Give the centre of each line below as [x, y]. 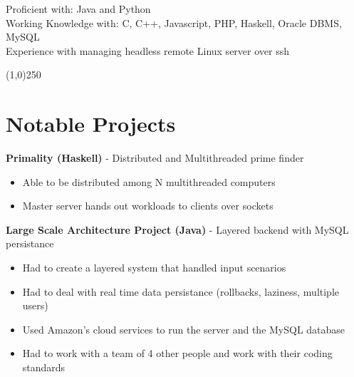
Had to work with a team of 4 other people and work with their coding [177, 353]
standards [44, 367]
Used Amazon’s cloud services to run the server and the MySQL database [184, 329]
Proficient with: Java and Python [78, 9]
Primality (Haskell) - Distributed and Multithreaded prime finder [155, 158]
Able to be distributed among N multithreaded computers [149, 181]
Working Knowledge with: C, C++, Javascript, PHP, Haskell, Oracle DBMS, [174, 22]
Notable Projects [91, 124]
